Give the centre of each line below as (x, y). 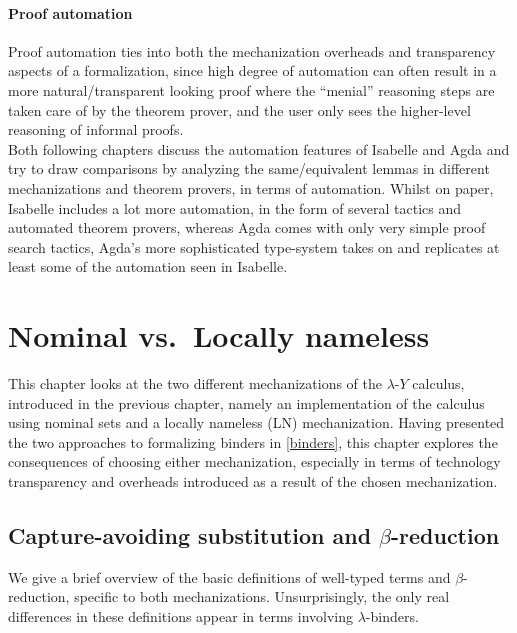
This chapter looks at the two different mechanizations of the (195, 383)
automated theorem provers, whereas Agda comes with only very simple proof (247, 227)
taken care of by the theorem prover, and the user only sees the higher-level (239, 109)
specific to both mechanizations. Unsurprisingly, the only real (262, 596)
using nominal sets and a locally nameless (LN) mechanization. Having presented (256, 422)
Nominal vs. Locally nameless (219, 335)
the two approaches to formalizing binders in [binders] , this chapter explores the (253, 441)
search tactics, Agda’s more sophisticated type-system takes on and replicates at (254, 246)
